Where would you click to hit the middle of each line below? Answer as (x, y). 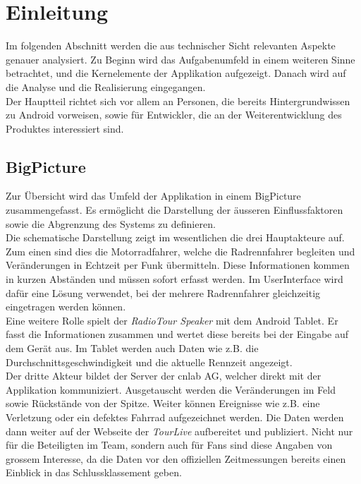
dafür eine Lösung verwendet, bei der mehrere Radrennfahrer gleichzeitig (163, 292)
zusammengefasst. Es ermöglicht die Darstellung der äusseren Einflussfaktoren (175, 210)
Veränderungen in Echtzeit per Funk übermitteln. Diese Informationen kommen (178, 265)
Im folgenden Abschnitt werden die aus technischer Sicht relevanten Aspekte (171, 46)
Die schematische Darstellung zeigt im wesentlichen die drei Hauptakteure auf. (175, 237)
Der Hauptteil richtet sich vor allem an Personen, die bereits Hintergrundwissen (178, 101)
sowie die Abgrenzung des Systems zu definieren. (111, 223)
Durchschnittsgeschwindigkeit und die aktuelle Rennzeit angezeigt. (149, 362)
